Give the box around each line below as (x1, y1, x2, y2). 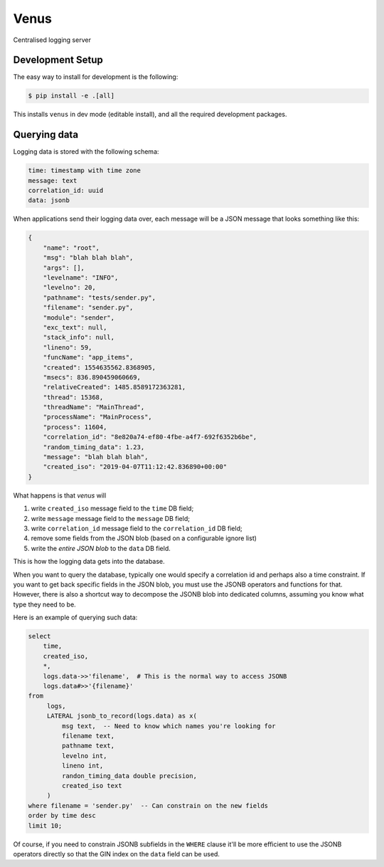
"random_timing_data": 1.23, (43, 443, 145, 451)
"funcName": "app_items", (43, 353, 134, 362)
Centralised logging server (13, 36, 92, 44)
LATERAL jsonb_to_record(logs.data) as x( (46, 712, 197, 720)
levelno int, (61, 752, 107, 760)
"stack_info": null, (43, 333, 115, 342)
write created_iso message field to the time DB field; (31, 504, 194, 513)
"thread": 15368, (43, 393, 104, 401)
